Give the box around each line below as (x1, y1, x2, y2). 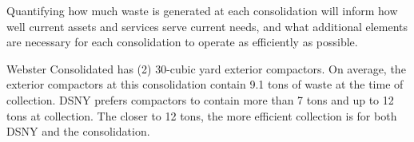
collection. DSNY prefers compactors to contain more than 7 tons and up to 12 (6, 91, 394, 108)
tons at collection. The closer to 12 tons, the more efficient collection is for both (6, 107, 397, 124)
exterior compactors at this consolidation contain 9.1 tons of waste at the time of (6, 76, 404, 93)
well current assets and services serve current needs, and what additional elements (6, 18, 408, 34)
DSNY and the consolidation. (6, 123, 150, 140)
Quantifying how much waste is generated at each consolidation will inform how (6, 2, 398, 18)
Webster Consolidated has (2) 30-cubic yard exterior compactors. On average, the (6, 60, 406, 77)
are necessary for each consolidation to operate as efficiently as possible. (6, 34, 358, 50)
